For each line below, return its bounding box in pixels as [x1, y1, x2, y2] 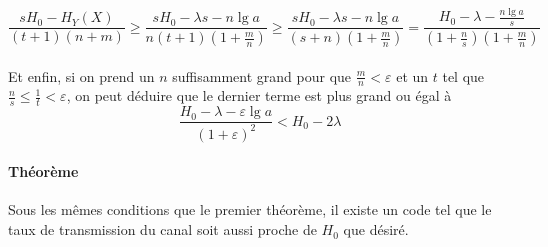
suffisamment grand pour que [172, 65, 352, 86]
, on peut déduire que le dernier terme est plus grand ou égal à [66, 85, 452, 106]
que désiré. [343, 219, 409, 240]
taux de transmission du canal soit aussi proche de [8, 219, 317, 240]
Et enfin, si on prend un [8, 65, 155, 86]
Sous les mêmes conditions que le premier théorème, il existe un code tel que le [8, 199, 492, 220]
